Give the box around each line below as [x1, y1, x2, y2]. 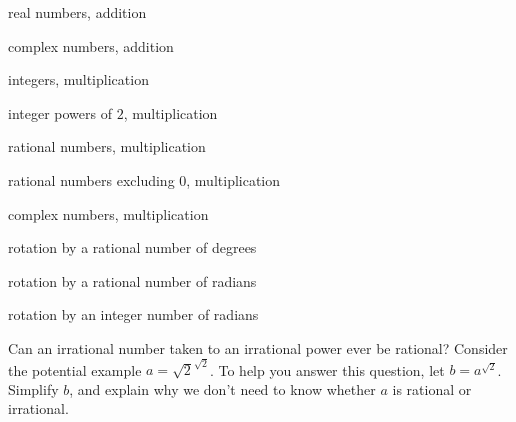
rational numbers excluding [8, 169, 175, 190]
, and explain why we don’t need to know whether [69, 378, 376, 399]
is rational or [392, 378, 472, 399]
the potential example [8, 359, 142, 380]
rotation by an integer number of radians [8, 304, 259, 325]
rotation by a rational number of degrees [8, 237, 257, 258]
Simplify [8, 378, 59, 399]
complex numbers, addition [8, 35, 174, 56]
